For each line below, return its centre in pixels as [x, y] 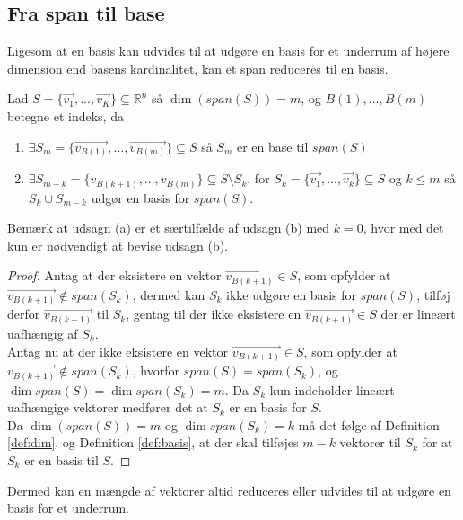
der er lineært [418, 314]
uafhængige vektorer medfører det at [108, 407]
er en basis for [268, 407]
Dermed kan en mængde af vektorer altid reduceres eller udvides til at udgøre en [229, 490]
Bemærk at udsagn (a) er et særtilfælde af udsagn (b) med [169, 228]
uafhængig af [43, 333]
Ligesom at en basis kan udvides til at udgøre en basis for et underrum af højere [228, 51]
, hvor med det [403, 228]
